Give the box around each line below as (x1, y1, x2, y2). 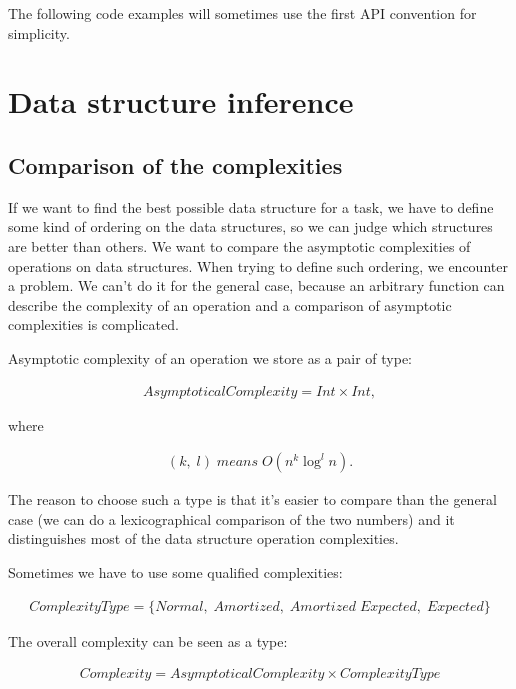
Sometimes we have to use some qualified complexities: (8, 561, 343, 582)
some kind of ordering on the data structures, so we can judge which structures (8, 216, 493, 237)
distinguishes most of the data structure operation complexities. (8, 528, 399, 549)
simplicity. (8, 22, 70, 43)
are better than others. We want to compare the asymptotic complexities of (8, 235, 471, 256)
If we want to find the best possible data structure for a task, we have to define (8, 196, 494, 217)
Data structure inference (8, 81, 354, 122)
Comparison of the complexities (8, 149, 343, 180)
